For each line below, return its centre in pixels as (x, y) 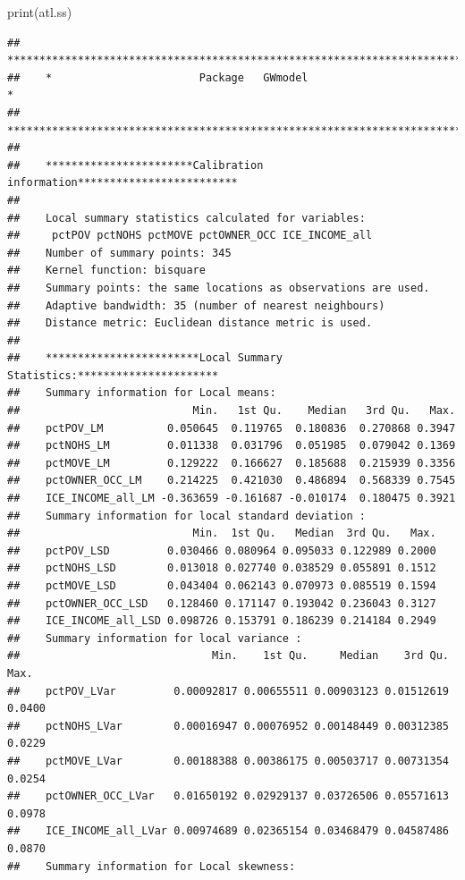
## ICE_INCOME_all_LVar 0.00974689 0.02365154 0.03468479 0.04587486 (228, 831)
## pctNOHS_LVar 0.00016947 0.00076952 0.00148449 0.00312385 (228, 726)
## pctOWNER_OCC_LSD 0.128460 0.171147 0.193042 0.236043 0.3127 (222, 603)
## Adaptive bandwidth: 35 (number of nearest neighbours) (196, 305)
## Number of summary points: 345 (119, 253)
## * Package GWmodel (158, 77)
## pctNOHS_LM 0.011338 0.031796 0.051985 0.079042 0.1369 (232, 446)
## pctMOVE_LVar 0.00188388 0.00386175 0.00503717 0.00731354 (228, 761)
